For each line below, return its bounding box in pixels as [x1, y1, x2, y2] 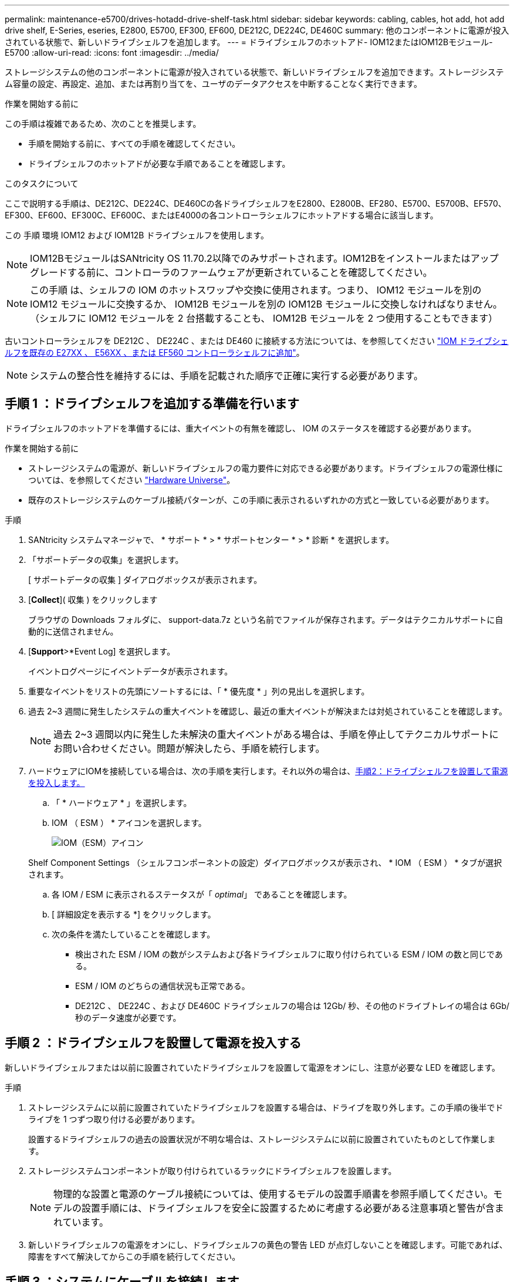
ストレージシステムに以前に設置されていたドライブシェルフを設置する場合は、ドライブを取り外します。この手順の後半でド [28, 1102, 503, 1112]
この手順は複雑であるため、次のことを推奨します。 [5, 119, 201, 129]
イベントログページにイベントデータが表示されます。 [28, 666, 233, 676]
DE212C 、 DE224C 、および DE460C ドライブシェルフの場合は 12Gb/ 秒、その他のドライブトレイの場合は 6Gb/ [75, 1000, 510, 1011]
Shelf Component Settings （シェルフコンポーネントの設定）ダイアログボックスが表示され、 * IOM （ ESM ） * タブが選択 [28, 857, 502, 868]
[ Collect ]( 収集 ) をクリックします [28, 594, 158, 605]
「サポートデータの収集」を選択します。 [28, 554, 184, 565]
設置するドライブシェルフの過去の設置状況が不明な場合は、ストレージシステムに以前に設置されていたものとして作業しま [28, 1133, 496, 1144]
